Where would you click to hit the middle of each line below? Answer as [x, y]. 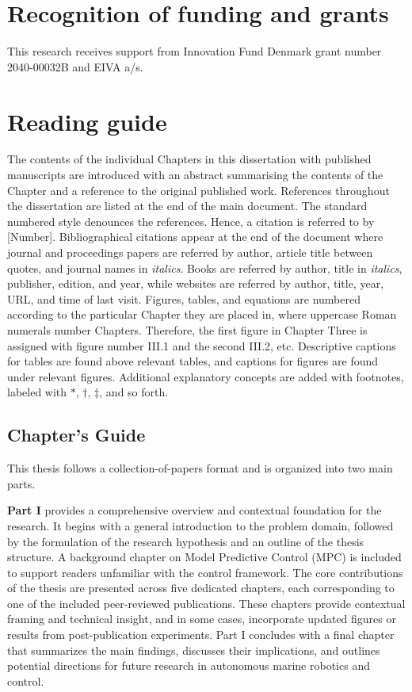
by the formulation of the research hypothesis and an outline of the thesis [186, 541]
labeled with [37, 392]
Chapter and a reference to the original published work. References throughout [198, 190]
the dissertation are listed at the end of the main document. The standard [187, 206]
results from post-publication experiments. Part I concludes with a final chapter [201, 635]
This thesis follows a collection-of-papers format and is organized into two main [200, 468]
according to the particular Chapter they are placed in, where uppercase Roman [202, 314]
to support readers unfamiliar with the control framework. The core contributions [205, 572]
